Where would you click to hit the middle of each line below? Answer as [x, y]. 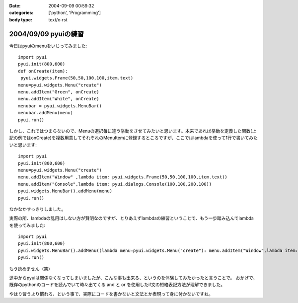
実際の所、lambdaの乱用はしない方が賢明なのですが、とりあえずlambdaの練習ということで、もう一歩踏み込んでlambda [132, 218]
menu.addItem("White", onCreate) [59, 99]
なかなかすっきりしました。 [37, 209]
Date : [15, 6]
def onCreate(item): [43, 71]
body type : [21, 19]
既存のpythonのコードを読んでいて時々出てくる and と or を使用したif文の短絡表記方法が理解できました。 [117, 285]
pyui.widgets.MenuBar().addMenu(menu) [65, 191]
